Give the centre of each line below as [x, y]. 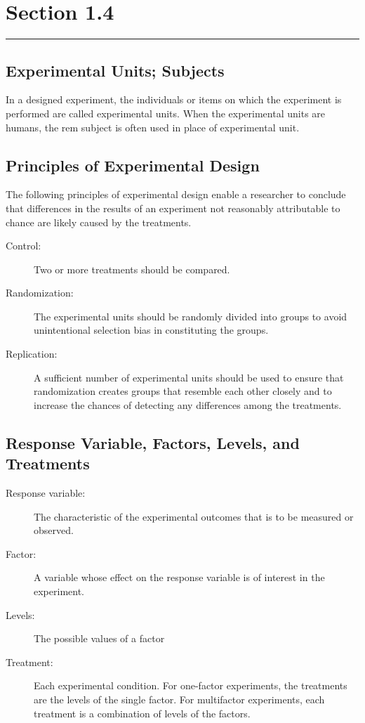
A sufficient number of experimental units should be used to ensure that [189, 377]
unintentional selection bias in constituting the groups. [151, 330]
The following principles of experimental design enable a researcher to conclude [176, 194]
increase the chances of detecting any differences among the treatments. [188, 404]
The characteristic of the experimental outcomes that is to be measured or [194, 516]
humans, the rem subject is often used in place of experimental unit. [153, 127]
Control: [24, 246]
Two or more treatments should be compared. [132, 269]
